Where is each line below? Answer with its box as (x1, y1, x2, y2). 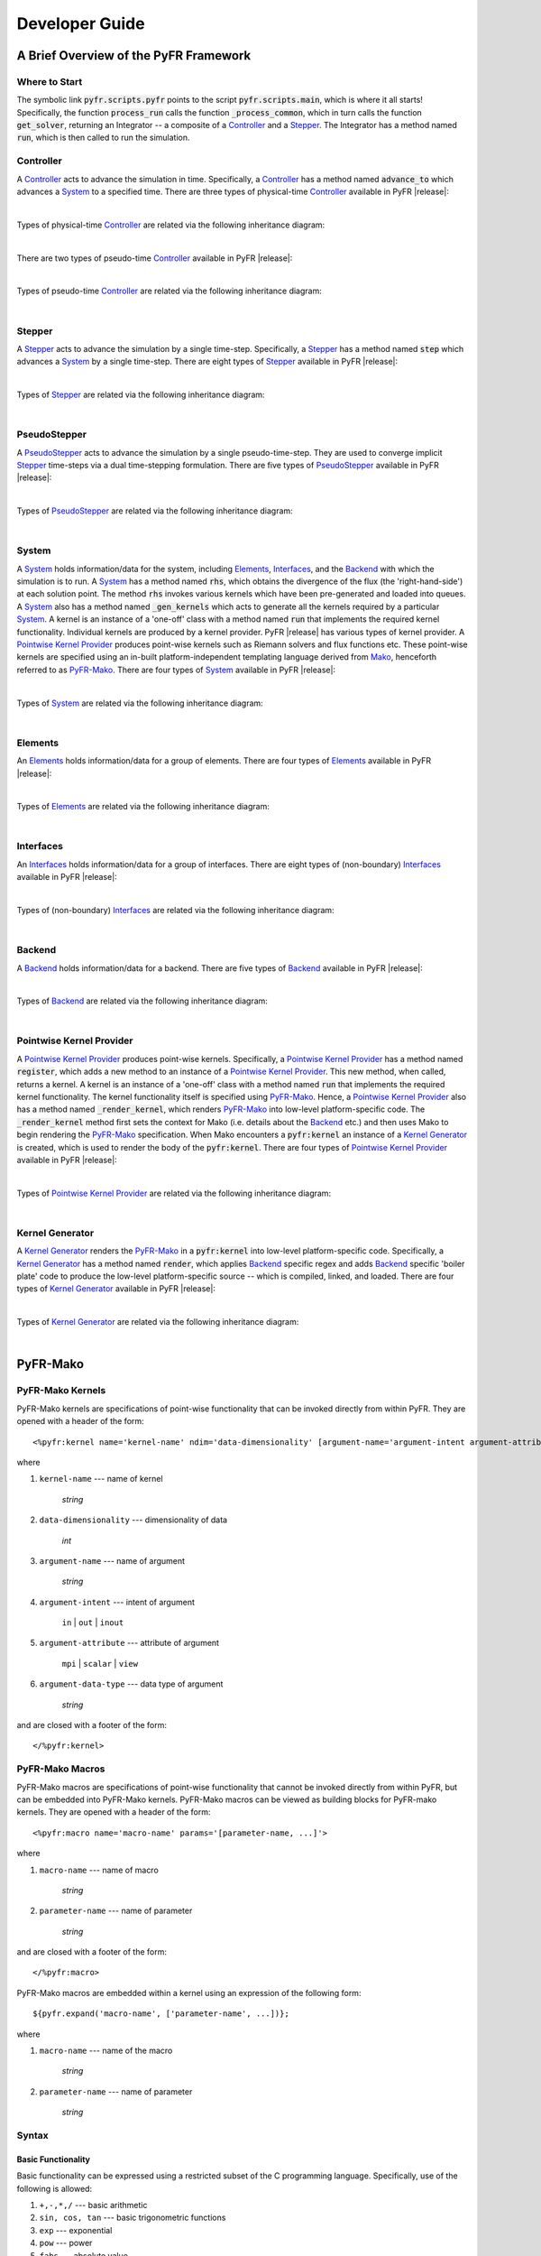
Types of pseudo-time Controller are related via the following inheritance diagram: (16, 285, 322, 297)
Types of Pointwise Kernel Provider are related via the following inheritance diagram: (16, 1188, 332, 1198)
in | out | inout (61, 1617, 124, 1628)
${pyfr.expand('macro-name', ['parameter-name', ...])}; (32, 2009, 290, 2019)
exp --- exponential (39, 2224, 113, 2235)
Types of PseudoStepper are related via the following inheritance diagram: (16, 505, 293, 516)
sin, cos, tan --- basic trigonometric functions (39, 2212, 226, 2224)
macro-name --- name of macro (39, 1864, 160, 1875)
